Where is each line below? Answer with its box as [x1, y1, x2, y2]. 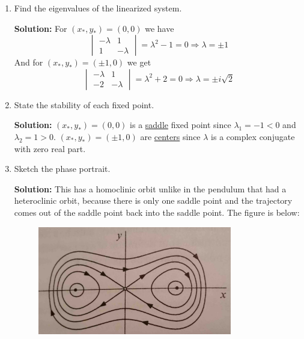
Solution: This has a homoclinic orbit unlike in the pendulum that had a [14, 182, 287, 195]
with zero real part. [14, 142, 86, 154]
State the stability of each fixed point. [14, 98, 154, 111]
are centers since [140, 130, 201, 142]
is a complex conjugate [211, 130, 295, 142]
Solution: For [14, 22, 67, 34]
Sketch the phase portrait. [14, 162, 111, 175]
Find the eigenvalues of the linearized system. [14, 2, 182, 14]
